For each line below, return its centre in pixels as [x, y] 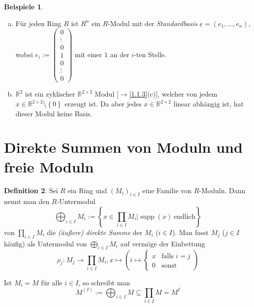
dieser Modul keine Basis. [54, 113]
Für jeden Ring [38, 23]
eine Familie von [167, 190]
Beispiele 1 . [24, 6]
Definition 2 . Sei [31, 190]
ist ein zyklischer [50, 94]
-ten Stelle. [150, 54]
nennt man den [27, 201]
